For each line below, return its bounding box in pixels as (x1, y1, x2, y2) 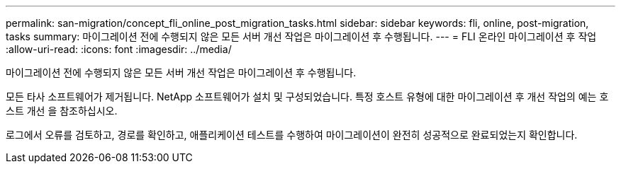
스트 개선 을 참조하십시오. (6, 105, 118, 117)
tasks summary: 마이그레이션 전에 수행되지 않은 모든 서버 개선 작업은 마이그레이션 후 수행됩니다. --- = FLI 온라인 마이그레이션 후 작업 (6, 30, 597, 42)
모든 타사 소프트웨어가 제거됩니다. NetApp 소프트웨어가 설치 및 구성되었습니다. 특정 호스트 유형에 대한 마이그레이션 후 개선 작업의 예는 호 (6, 91, 609, 103)
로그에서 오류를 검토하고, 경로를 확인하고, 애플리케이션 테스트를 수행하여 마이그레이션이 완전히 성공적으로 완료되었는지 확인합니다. (6, 129, 578, 141)
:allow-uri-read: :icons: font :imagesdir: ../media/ (6, 43, 232, 55)
